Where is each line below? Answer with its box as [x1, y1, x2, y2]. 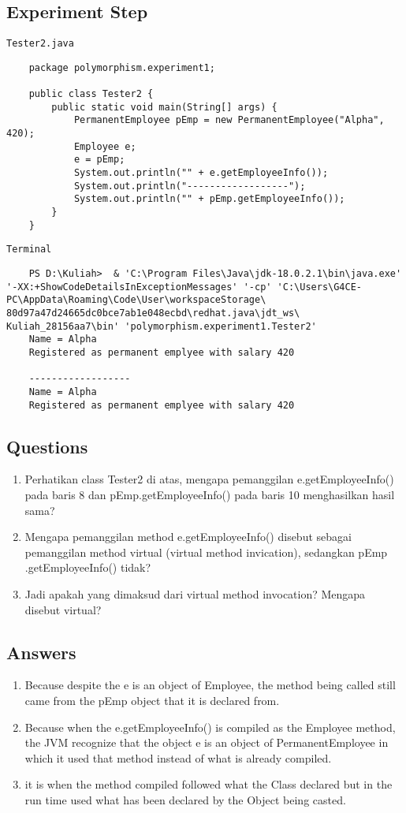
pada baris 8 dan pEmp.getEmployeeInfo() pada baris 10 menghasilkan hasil [24, 487, 395, 503]
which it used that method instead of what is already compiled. [24, 749, 332, 766]
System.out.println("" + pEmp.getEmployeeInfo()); [73, 193, 345, 205]
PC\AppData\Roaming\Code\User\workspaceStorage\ [6, 294, 266, 306]
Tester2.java [6, 38, 74, 50]
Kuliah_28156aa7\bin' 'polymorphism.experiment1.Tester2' [6, 320, 317, 332]
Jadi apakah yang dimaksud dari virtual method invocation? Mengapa [24, 586, 366, 602]
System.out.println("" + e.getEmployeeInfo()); [73, 167, 329, 179]
